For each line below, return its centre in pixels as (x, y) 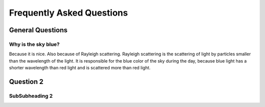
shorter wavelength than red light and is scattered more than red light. (80, 68)
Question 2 (26, 81)
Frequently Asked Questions (68, 13)
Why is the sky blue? (34, 44)
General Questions (38, 30)
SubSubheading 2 (31, 96)
